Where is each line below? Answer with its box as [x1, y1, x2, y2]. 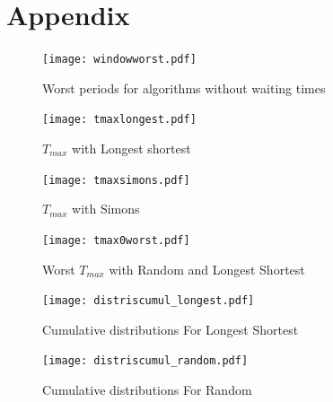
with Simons [72, 199, 140, 218]
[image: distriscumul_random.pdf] [42, 354, 249, 368]
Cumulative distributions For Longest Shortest [42, 319, 299, 338]
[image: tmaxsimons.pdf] [42, 173, 190, 187]
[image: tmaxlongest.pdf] [42, 113, 197, 127]
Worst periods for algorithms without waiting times [42, 78, 326, 97]
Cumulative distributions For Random [42, 380, 252, 399]
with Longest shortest [72, 139, 191, 158]
